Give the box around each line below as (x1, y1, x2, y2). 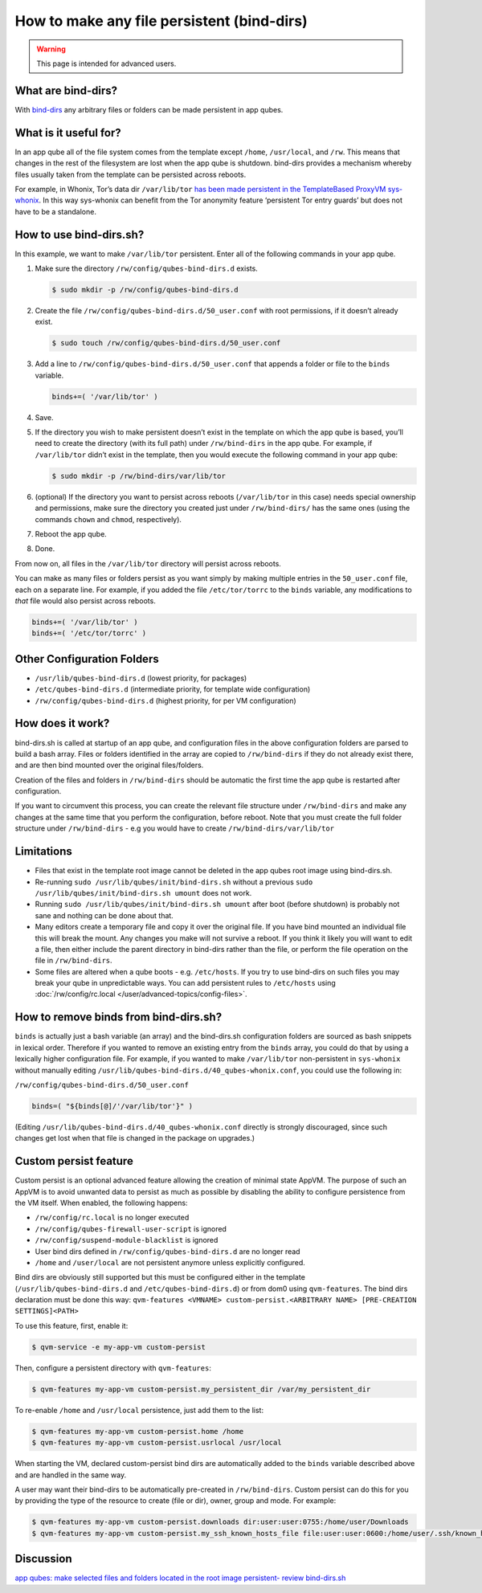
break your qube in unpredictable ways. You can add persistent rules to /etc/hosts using (35, 978, 337, 988)
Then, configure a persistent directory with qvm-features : (14, 1362, 212, 1373)
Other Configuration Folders (14, 651, 160, 666)
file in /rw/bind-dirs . (35, 956, 112, 966)
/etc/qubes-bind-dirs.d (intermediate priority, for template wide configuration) (35, 684, 311, 694)
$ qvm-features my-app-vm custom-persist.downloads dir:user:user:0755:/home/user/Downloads (31, 1517, 409, 1526)
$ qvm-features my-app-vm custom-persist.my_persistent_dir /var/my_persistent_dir (31, 1384, 371, 1394)
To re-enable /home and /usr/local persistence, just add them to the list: (14, 1405, 264, 1415)
